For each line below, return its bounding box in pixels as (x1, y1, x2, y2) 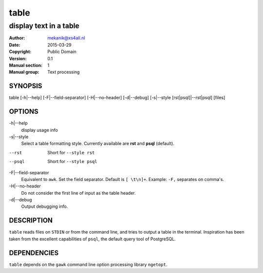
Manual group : (9, 69, 39, 75)
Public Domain (47, 49, 76, 55)
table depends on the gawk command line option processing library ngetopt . (9, 261, 168, 267)
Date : (9, 42, 20, 48)
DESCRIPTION (9, 217, 53, 225)
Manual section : (9, 62, 43, 68)
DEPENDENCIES (9, 249, 59, 257)
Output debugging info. (21, 203, 68, 209)
